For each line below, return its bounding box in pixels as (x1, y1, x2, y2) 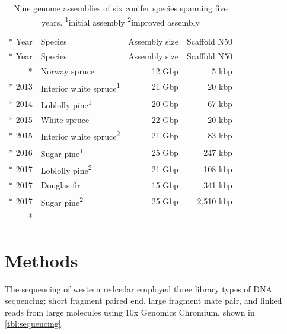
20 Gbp (151, 97, 178, 109)
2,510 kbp (197, 194, 232, 207)
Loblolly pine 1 (40, 97, 92, 111)
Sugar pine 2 (40, 194, 83, 208)
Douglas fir (40, 178, 81, 191)
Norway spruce (40, 64, 95, 77)
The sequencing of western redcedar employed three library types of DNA (5, 282, 272, 295)
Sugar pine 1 (40, 145, 83, 159)
